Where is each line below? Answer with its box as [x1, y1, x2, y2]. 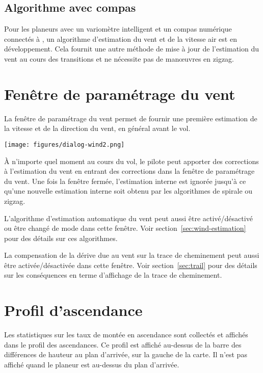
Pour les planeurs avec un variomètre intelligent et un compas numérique [4, 23, 232, 34]
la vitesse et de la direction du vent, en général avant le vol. [4, 123, 191, 134]
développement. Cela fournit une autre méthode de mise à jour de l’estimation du [4, 43, 259, 54]
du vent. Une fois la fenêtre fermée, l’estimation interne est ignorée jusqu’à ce [4, 175, 246, 186]
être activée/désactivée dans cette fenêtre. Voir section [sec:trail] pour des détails [4, 259, 257, 270]
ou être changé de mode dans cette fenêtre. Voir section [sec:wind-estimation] [4, 223, 246, 233]
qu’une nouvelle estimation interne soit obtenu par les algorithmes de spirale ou [4, 185, 253, 196]
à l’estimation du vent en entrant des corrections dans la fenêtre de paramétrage [4, 166, 255, 176]
